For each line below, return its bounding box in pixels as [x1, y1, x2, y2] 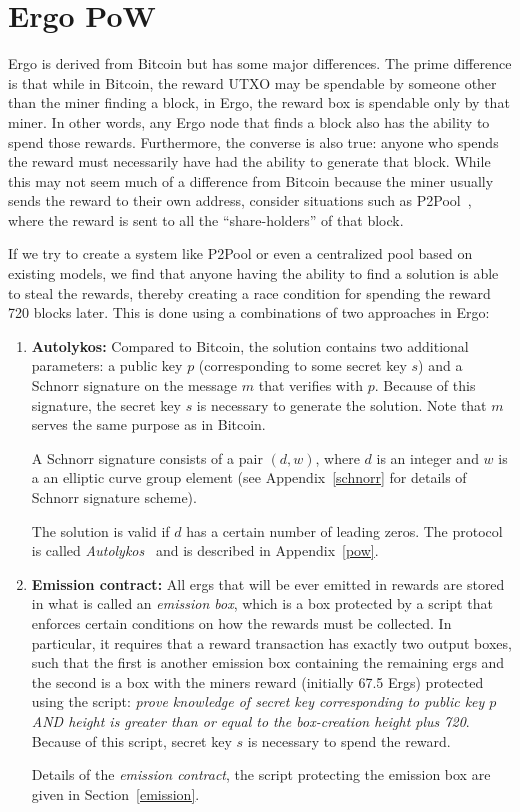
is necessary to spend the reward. [247, 730, 451, 751]
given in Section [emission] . [31, 783, 200, 804]
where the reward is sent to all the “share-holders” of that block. [8, 209, 404, 230]
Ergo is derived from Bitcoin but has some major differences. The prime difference [8, 53, 512, 74]
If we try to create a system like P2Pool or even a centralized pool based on [8, 243, 473, 264]
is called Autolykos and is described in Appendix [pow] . [31, 540, 379, 561]
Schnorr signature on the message [31, 375, 238, 396]
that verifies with [258, 375, 364, 396]
